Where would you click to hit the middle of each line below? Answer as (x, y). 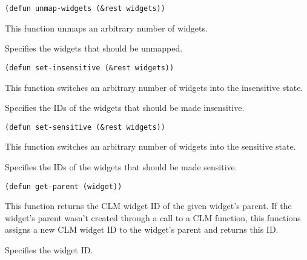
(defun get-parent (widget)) (64, 186)
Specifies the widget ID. (49, 249)
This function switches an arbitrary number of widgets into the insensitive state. (154, 87)
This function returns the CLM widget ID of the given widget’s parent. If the (148, 206)
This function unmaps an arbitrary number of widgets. (106, 28)
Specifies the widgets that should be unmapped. (94, 48)
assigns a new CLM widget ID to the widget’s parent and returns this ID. (142, 229)
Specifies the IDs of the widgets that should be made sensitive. (121, 166)
